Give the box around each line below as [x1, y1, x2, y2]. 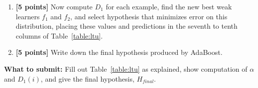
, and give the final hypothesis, [40, 73, 134, 84]
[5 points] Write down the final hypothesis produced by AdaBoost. [15, 47, 223, 57]
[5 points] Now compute [15, 1, 93, 11]
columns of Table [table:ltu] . [15, 30, 103, 41]
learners [15, 11, 40, 21]
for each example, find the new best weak [106, 1, 232, 11]
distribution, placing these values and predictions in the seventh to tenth [15, 21, 238, 31]
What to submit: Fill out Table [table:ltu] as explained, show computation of [4, 63, 248, 74]
